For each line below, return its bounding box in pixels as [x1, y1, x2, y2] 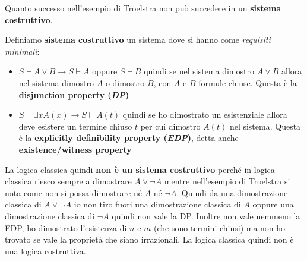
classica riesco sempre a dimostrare [5, 175, 132, 187]
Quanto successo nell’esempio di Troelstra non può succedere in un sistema [5, 2, 281, 14]
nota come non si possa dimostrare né [5, 186, 142, 199]
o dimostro [105, 76, 145, 89]
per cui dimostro [140, 120, 201, 132]
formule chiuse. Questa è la [198, 76, 297, 89]
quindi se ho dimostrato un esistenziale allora [122, 108, 287, 121]
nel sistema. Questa [229, 120, 301, 132]
